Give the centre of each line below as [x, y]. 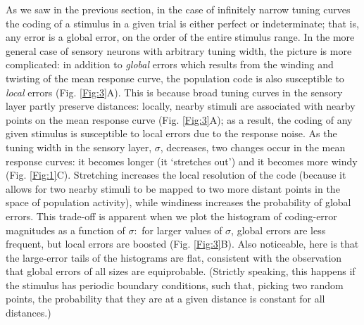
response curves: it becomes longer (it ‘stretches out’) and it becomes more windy [182, 161]
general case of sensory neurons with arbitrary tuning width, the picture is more [179, 50]
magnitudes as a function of [65, 230]
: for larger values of [178, 230]
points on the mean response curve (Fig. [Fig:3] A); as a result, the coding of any [179, 119]
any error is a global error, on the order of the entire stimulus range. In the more [180, 37]
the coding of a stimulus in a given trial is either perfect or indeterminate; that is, [182, 23]
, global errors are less [278, 230]
